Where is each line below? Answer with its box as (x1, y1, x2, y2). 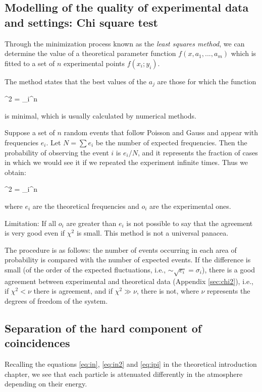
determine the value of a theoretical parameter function (5, 48, 176, 59)
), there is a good (201, 264, 255, 274)
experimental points (63, 58, 125, 68)
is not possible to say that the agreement (126, 217, 253, 228)
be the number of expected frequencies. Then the (95, 137, 247, 148)
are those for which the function (157, 76, 256, 86)
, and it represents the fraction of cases (137, 147, 258, 157)
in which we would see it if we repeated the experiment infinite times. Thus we (5, 157, 248, 167)
